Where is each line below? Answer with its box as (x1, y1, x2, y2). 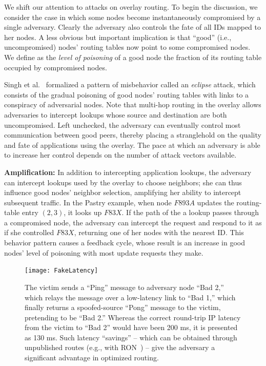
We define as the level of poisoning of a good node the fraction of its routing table (4, 51, 262, 62)
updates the (197, 197, 234, 207)
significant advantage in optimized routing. (25, 352, 159, 363)
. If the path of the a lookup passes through (121, 207, 259, 218)
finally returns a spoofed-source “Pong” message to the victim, (25, 302, 221, 313)
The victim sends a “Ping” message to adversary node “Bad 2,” (25, 281, 224, 292)
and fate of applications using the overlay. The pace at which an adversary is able (4, 139, 260, 150)
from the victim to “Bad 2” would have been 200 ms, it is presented (25, 322, 238, 333)
